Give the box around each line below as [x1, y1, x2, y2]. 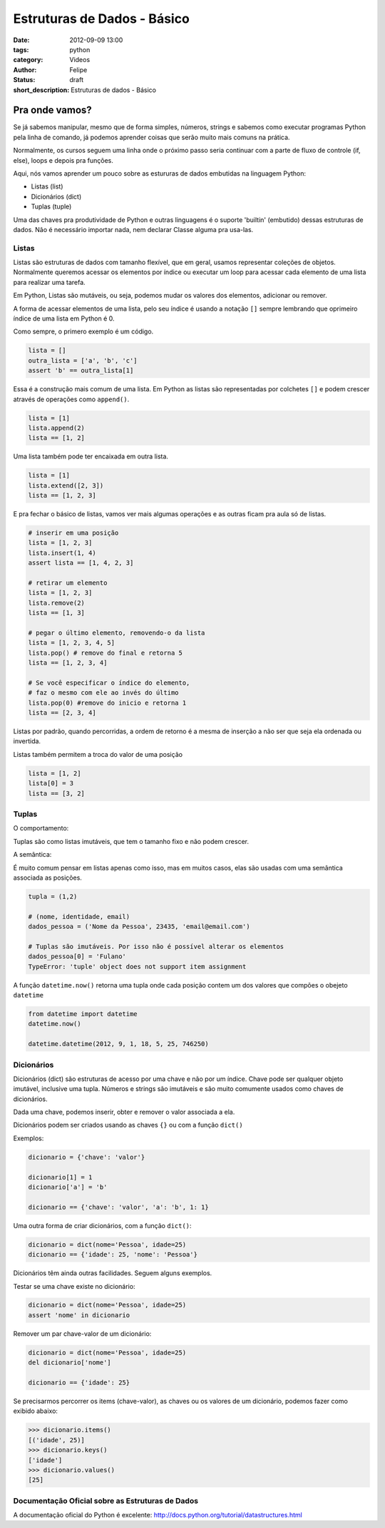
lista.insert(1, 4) [28, 548, 96, 557]
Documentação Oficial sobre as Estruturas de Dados [13, 1496, 199, 1506]
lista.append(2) [28, 423, 86, 432]
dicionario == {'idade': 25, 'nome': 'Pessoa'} [28, 1250, 197, 1259]
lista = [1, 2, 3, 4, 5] [28, 639, 115, 647]
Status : [13, 76, 36, 84]
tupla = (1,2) [28, 893, 78, 900]
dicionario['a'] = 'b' [28, 1182, 108, 1191]
